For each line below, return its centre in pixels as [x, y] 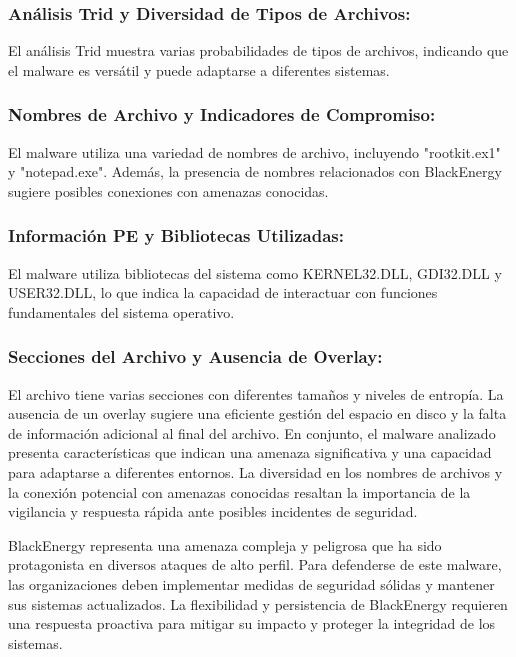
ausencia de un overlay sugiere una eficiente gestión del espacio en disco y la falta [257, 413]
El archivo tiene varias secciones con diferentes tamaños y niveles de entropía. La [256, 393]
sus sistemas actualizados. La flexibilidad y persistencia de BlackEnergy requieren [258, 603]
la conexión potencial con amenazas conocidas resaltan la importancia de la [239, 491]
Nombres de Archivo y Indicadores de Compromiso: [222, 114]
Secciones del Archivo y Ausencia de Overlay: [195, 356]
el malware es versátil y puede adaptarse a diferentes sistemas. [199, 69]
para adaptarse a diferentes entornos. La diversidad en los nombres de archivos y [255, 472]
